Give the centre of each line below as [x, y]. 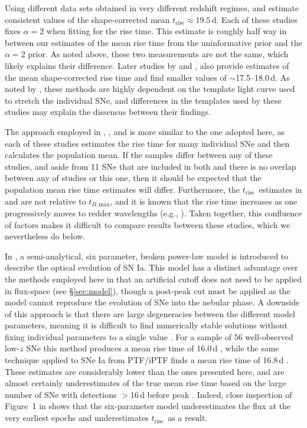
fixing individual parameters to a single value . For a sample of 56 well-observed [149, 336]
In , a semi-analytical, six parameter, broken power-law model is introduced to [147, 256]
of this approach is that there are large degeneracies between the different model [150, 313]
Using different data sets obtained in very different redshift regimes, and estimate [152, 8]
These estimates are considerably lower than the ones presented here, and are [145, 371]
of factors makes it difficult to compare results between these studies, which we [148, 224]
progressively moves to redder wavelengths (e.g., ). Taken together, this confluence [153, 213]
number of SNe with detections [61, 394]
